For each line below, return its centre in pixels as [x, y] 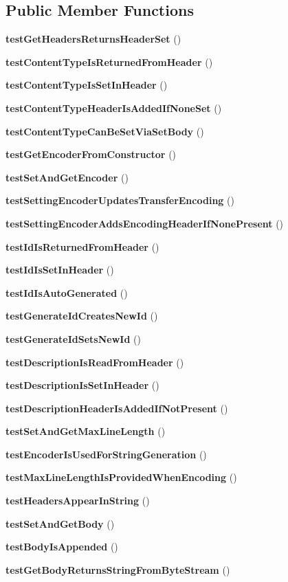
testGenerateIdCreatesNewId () [82, 316]
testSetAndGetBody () [60, 523]
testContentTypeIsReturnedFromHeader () [109, 61]
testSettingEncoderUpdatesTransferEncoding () [120, 200]
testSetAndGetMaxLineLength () [86, 431]
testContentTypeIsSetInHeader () [87, 85]
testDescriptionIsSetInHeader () [82, 385]
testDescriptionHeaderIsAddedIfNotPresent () [117, 408]
